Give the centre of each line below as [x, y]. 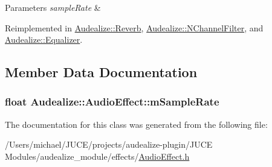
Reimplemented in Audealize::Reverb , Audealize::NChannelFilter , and [134, 27]
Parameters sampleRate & [53, 7]
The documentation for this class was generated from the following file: [136, 124]
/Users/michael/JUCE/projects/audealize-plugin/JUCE [109, 144]
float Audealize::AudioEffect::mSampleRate [112, 102]
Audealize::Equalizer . [44, 39]
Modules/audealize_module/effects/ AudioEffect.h [97, 156]
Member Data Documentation [101, 72]
